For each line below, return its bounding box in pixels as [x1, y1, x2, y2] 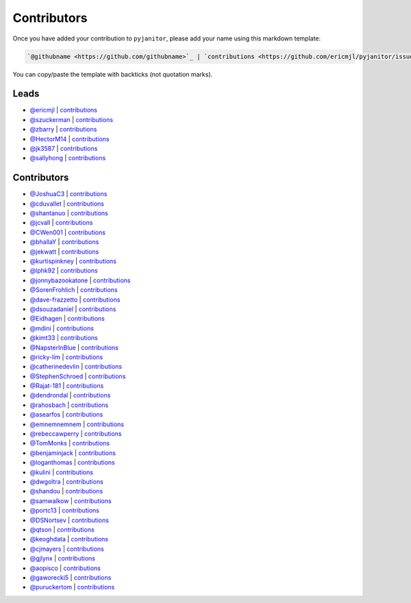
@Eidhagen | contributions [29, 315, 105, 323]
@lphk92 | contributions [29, 267, 99, 275]
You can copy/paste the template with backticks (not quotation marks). [12, 70, 213, 78]
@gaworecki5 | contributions [29, 573, 112, 582]
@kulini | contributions [29, 468, 94, 476]
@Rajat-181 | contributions [29, 382, 104, 390]
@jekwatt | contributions [29, 247, 99, 256]
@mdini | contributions [29, 324, 94, 332]
